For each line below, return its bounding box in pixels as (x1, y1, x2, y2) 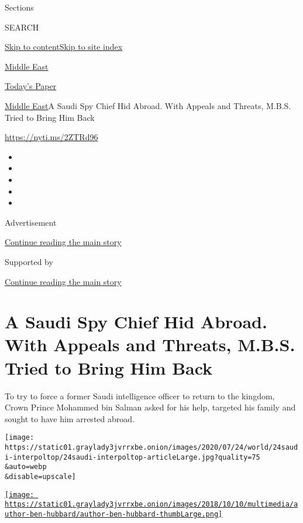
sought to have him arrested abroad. (5, 412, 135, 424)
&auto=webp (5, 463, 47, 471)
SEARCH (5, 21, 39, 33)
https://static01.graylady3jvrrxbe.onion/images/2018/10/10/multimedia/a (5, 500, 298, 509)
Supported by (5, 255, 53, 267)
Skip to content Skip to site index (5, 40, 123, 53)
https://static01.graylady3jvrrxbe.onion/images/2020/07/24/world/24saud (5, 443, 298, 452)
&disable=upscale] (5, 473, 76, 481)
